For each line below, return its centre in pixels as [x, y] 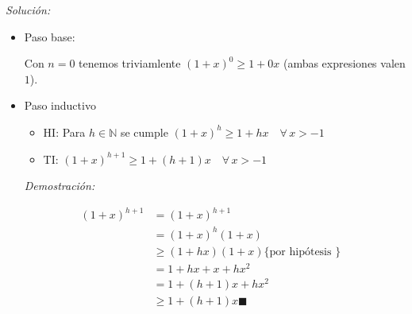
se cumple [144, 132]
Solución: [28, 10]
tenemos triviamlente [130, 63]
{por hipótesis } [302, 252]
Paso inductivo [60, 105]
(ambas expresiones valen [344, 63]
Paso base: [50, 36]
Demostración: [60, 186]
